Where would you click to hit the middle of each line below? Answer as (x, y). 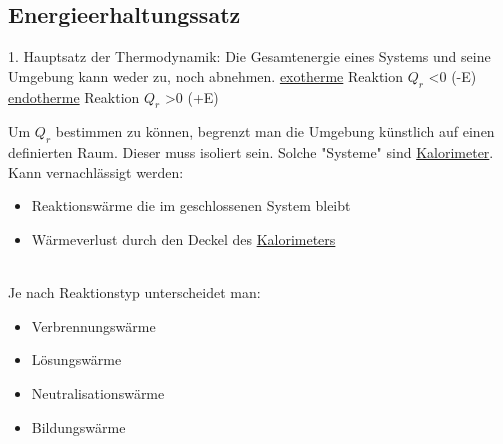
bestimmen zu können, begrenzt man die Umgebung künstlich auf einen (275, 131)
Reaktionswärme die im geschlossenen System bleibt (191, 205)
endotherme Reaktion (74, 96)
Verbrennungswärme (93, 325)
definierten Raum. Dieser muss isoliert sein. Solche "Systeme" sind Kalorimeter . (251, 152)
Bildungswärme (78, 426)
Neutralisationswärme (98, 392)
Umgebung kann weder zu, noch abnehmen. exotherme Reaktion (206, 75)
